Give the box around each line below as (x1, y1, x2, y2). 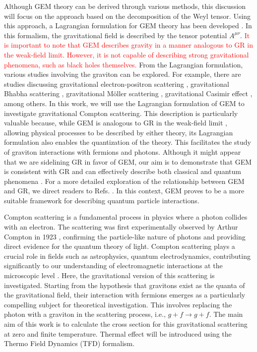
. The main (209, 309, 243, 319)
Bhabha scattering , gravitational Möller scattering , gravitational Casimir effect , (4, 88, 253, 99)
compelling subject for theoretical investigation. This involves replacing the (4, 299, 232, 309)
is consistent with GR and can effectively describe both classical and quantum (4, 166, 241, 176)
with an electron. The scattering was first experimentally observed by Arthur (4, 222, 238, 232)
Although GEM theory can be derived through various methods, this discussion (4, 1, 246, 11)
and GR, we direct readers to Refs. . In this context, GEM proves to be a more (4, 185, 245, 196)
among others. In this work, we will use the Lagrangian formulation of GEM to (4, 98, 245, 108)
